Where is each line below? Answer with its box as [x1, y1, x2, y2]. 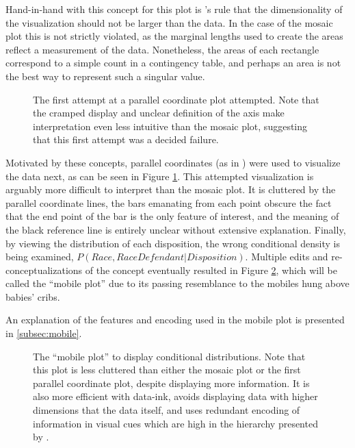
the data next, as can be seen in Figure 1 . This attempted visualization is [5, 169, 314, 183]
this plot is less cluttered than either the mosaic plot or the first [33, 362, 301, 377]
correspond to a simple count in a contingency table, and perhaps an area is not [5, 55, 341, 70]
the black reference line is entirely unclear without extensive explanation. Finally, [5, 222, 346, 236]
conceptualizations [5, 262, 83, 277]
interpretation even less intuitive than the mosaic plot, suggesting [33, 119, 308, 133]
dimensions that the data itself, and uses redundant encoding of [33, 403, 300, 417]
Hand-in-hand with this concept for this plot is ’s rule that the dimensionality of [5, 2, 343, 16]
